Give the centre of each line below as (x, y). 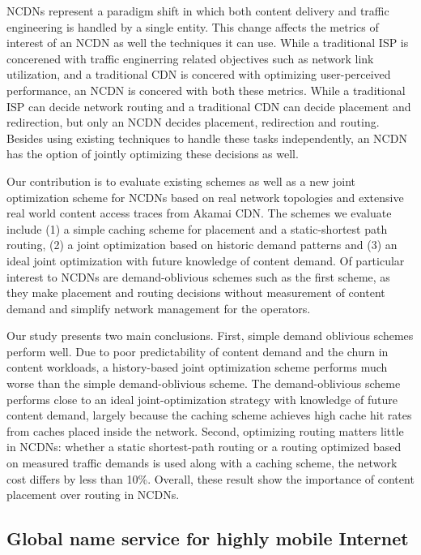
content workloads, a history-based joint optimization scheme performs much (197, 367)
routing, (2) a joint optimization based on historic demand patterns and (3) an (202, 245)
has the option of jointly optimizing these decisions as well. (153, 154)
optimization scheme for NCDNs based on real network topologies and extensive (205, 197)
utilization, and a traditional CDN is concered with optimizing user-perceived (199, 74)
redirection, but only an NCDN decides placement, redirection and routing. (193, 122)
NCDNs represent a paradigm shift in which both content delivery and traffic (198, 11)
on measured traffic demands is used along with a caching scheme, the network (202, 463)
